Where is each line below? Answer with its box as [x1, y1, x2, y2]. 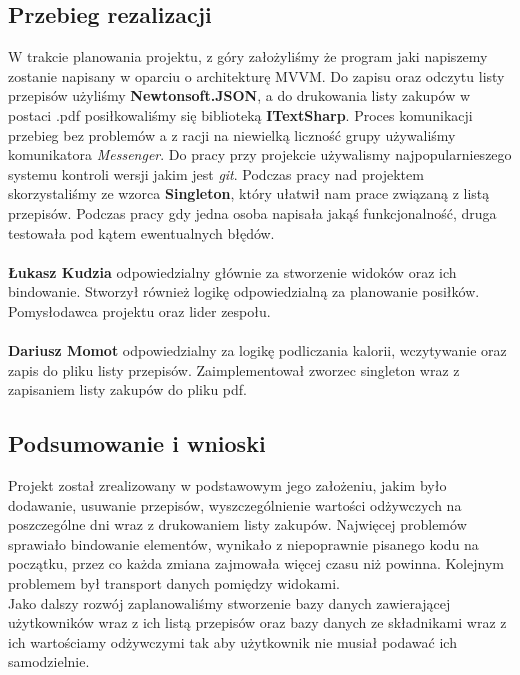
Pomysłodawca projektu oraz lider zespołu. [8, 300, 271, 321]
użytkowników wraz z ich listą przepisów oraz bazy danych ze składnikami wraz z [8, 612, 507, 633]
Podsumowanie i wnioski [8, 428, 266, 459]
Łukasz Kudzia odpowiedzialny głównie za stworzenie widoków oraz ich [8, 261, 457, 282]
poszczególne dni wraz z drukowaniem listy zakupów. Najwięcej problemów [8, 514, 467, 535]
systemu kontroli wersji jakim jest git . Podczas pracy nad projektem [8, 163, 424, 184]
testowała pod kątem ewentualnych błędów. [8, 222, 275, 243]
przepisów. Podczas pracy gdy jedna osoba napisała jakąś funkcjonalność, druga [8, 202, 497, 223]
